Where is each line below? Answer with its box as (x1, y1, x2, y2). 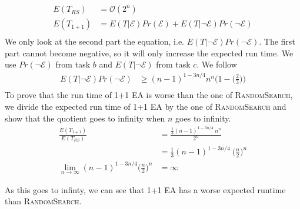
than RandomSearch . (5, 195, 82, 207)
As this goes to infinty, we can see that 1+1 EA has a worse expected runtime (5, 183, 286, 195)
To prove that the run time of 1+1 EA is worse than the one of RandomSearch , (5, 89, 293, 101)
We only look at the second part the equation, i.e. (5, 35, 185, 48)
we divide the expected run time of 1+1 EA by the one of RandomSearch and (5, 100, 286, 113)
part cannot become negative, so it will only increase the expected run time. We (5, 46, 294, 59)
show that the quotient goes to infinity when (5, 112, 165, 124)
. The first (259, 35, 295, 48)
